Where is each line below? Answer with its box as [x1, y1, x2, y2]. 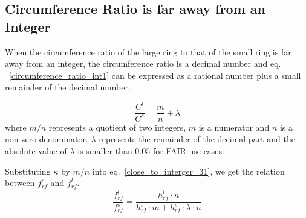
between [5, 176, 35, 189]
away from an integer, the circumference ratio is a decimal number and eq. [5, 57, 281, 70]
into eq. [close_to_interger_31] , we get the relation [92, 164, 285, 177]
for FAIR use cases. [152, 145, 224, 157]
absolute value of [5, 145, 67, 157]
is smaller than [77, 145, 132, 157]
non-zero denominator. [5, 132, 88, 145]
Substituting [5, 164, 51, 177]
